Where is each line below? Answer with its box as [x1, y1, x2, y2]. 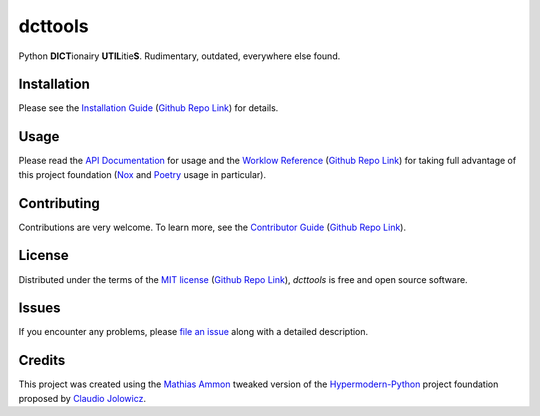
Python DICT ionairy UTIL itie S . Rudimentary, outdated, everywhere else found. [18, 50, 341, 62]
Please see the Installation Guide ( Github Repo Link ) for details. [18, 102, 279, 114]
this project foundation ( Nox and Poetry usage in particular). [18, 168, 267, 180]
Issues [18, 300, 61, 317]
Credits [18, 352, 66, 369]
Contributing [18, 195, 100, 212]
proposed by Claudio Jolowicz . [18, 392, 147, 404]
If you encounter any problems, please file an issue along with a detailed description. [18, 326, 369, 338]
